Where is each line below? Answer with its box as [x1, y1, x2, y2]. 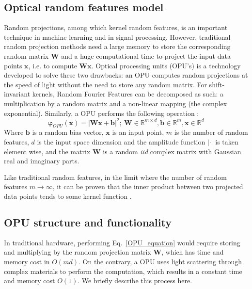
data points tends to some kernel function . [4, 191, 132, 201]
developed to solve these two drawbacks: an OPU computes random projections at [4, 70, 248, 80]
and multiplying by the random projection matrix [4, 247, 151, 257]
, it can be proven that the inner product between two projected [52, 181, 243, 192]
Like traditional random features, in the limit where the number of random [4, 172, 227, 182]
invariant [4, 89, 31, 99]
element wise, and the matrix [4, 146, 91, 156]
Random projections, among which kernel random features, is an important [4, 22, 228, 32]
